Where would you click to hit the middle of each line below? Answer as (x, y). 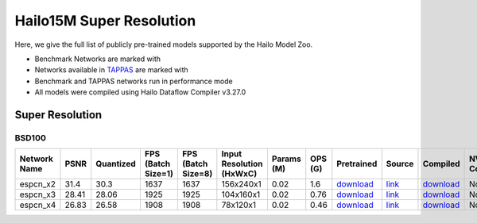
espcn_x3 (37, 194)
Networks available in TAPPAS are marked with (111, 70)
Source (400, 164)
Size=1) (159, 174)
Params (286, 159)
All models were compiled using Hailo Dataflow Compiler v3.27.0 (140, 92)
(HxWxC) (239, 174)
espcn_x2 (37, 184)
